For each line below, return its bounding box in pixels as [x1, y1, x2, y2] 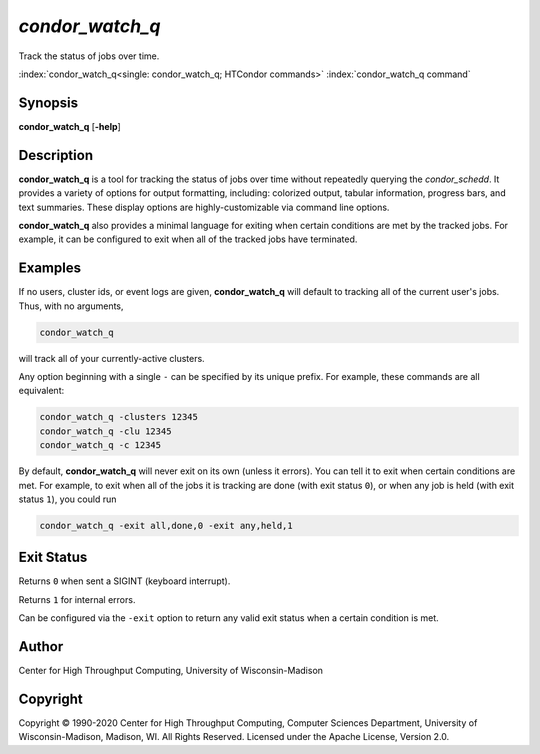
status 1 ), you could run [18, 493, 117, 505]
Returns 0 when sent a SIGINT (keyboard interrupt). [18, 575, 231, 587]
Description [18, 146, 94, 164]
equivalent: [18, 385, 65, 397]
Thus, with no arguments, [18, 300, 124, 312]
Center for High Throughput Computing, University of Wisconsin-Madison [18, 665, 324, 677]
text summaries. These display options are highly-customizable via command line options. [18, 201, 390, 213]
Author [18, 638, 64, 655]
